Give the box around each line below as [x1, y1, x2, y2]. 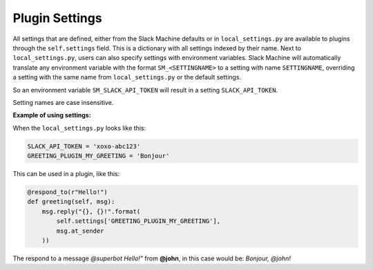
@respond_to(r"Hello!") [27, 189, 108, 196]
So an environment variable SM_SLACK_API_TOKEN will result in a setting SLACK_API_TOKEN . [12, 86, 278, 94]
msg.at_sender [56, 226, 104, 235]
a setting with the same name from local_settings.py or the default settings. [12, 73, 242, 81]
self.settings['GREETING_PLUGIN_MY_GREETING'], [56, 218, 221, 225]
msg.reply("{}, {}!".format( [41, 207, 141, 215]
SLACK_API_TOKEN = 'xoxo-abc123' [27, 142, 141, 150]
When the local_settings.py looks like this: [12, 124, 146, 132]
